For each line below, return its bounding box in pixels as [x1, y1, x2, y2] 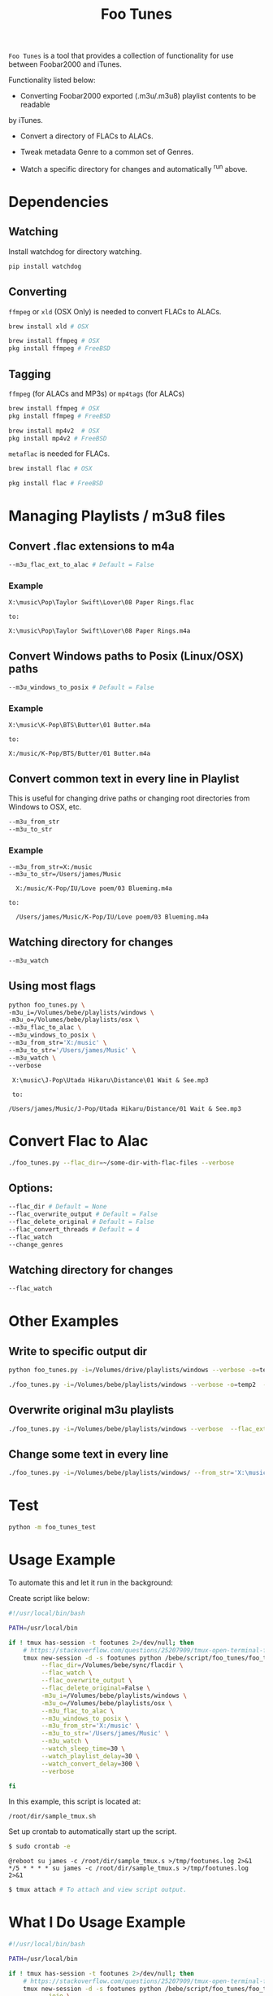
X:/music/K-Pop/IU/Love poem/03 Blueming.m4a [15, 884, 173, 893]
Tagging [8, 367, 51, 381]
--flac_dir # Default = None [8, 1203, 107, 1211]
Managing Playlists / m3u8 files [8, 507, 226, 525]
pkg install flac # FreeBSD [8, 480, 104, 488]
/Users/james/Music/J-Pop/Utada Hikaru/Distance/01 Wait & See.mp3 [8, 1104, 242, 1112]
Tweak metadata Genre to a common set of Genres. [19, 147, 193, 157]
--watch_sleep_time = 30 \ [41, 1744, 126, 1753]
